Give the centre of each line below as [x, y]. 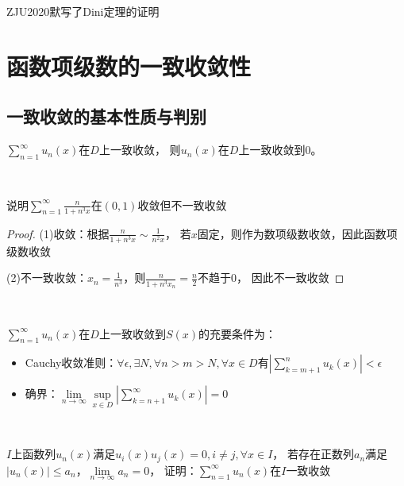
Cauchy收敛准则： [71, 363]
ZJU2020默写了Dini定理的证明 [83, 11]
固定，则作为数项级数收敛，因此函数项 [297, 233]
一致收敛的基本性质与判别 [106, 116]
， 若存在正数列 [314, 454]
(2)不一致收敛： [47, 278]
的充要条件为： [238, 333]
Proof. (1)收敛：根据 [58, 233]
